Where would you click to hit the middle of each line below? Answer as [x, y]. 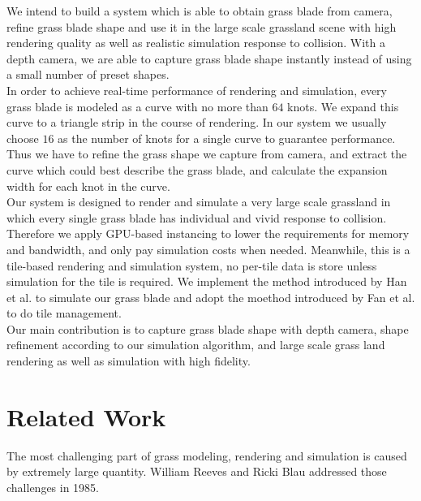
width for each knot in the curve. [88, 186]
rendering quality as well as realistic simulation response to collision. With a [196, 43]
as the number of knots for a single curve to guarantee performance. [227, 138]
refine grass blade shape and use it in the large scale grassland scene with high [202, 26]
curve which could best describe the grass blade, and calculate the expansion [197, 169]
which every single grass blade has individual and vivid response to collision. [197, 217]
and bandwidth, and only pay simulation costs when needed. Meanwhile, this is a [208, 249]
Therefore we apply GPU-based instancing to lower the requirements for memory [208, 233]
